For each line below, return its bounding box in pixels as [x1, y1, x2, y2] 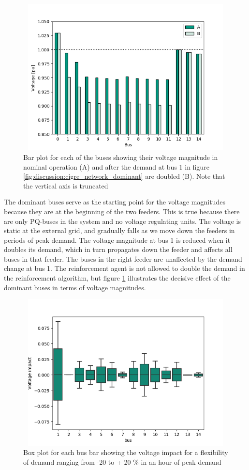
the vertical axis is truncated [23, 180, 108, 190]
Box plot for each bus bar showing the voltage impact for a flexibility [23, 447, 228, 457]
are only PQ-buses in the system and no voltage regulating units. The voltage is [4, 216, 241, 226]
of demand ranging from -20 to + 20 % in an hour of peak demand [23, 456, 221, 467]
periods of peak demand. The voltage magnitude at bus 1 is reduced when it [4, 235, 231, 245]
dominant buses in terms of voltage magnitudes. [4, 282, 146, 292]
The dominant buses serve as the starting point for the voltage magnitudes [4, 197, 225, 207]
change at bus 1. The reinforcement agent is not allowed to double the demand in [4, 263, 245, 273]
